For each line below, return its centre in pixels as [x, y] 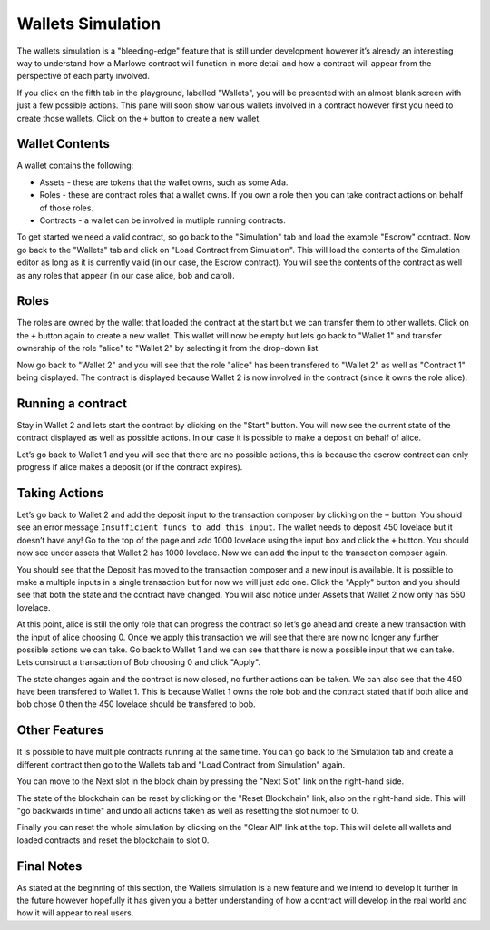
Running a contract [72, 403]
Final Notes [49, 866]
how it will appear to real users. [75, 913]
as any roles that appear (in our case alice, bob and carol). [126, 275]
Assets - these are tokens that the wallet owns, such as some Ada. [164, 182]
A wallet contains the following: [75, 166]
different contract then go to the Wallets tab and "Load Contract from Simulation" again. [181, 764]
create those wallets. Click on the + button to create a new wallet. [139, 118]
